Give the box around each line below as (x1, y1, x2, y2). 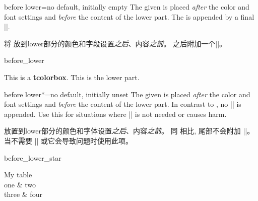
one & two (4, 179, 36, 189)
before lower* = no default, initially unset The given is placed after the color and (4, 89, 250, 99)
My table (4, 169, 32, 180)
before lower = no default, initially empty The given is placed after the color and (4, 2, 249, 12)
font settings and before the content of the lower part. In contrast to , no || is (4, 99, 241, 109)
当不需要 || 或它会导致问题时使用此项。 (4, 135, 133, 146)
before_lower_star (4, 152, 61, 163)
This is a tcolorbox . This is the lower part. (4, 72, 140, 82)
